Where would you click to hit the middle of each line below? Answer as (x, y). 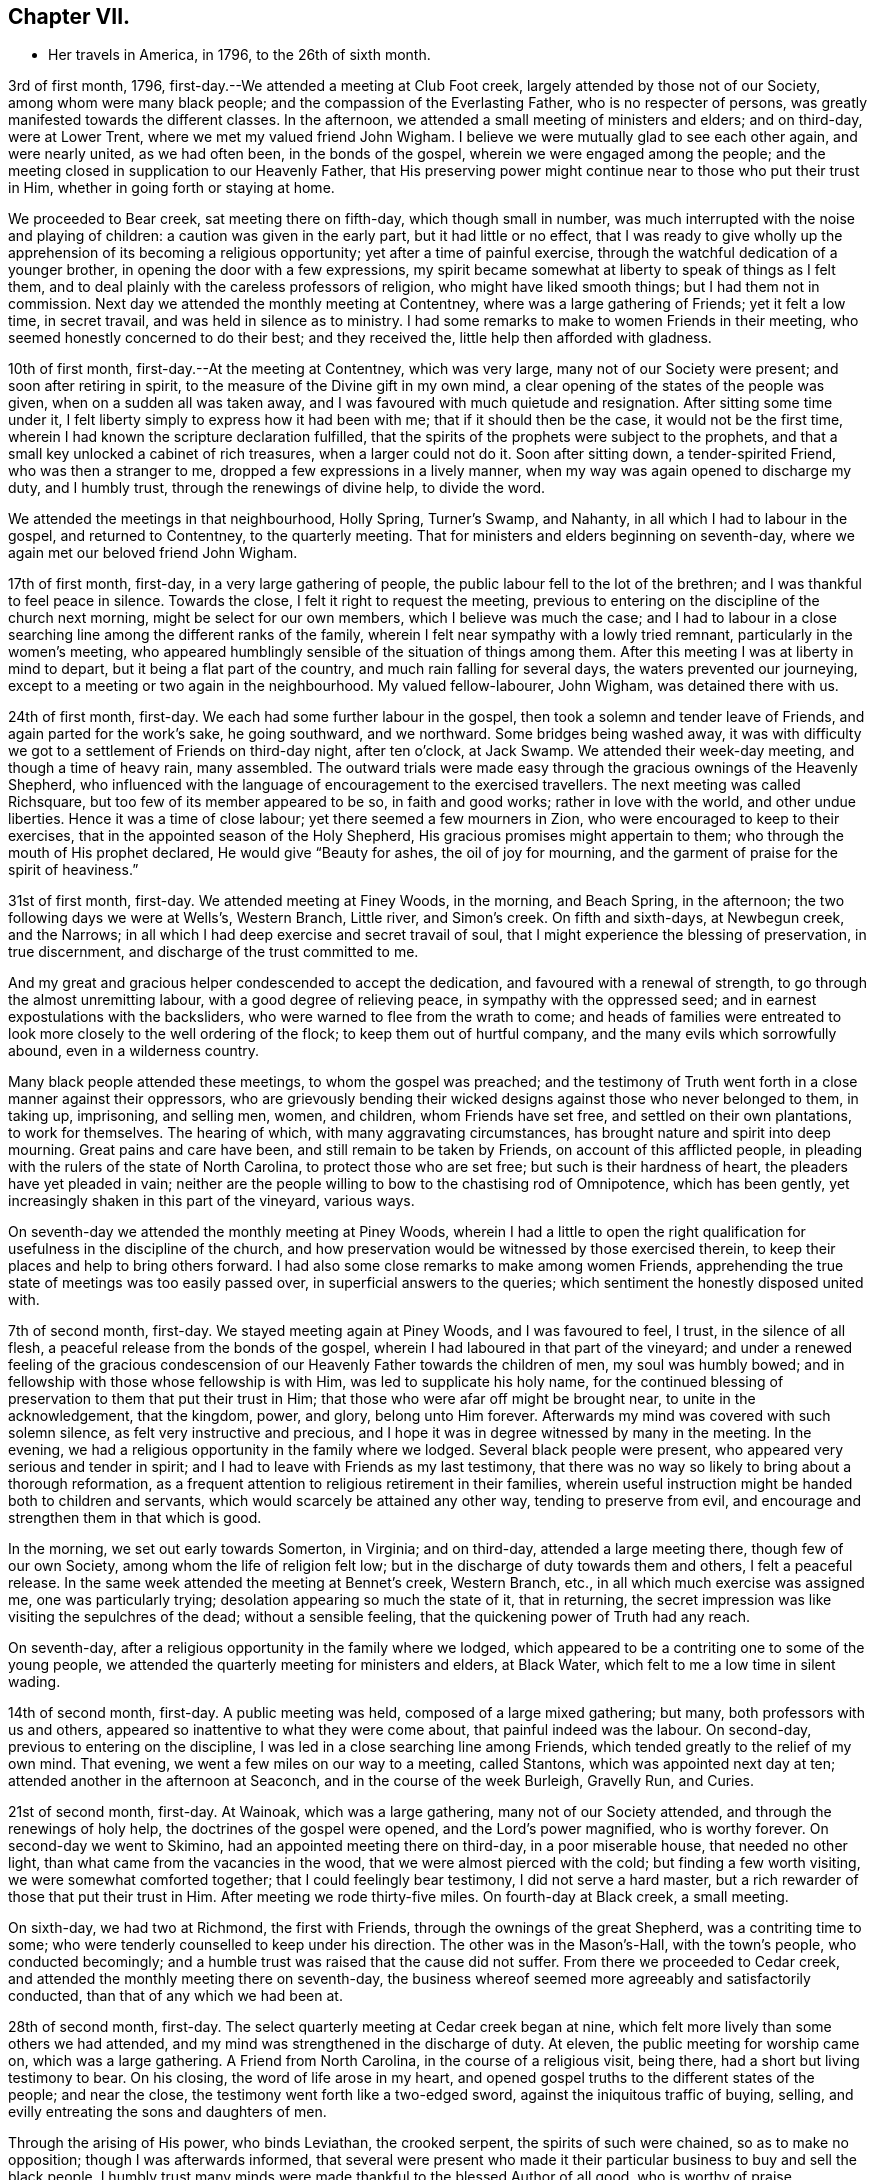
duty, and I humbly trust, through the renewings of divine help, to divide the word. (277, 488)
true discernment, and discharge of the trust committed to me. (213, 952)
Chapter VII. (69, 16)
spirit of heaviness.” (73, 870)
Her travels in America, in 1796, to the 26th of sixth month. (239, 55)
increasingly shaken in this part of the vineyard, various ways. (211, 1201)
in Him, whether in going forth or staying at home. (171, 188)
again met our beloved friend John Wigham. (153, 553)
